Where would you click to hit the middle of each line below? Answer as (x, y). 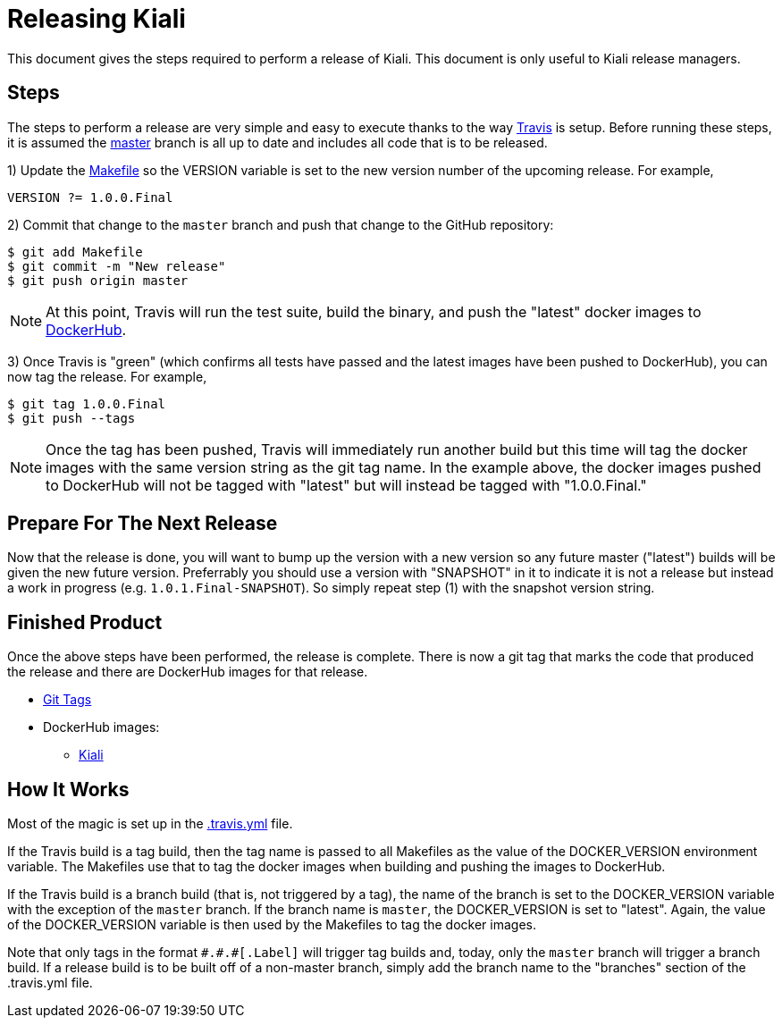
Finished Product (85, 622)
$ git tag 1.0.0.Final (87, 403)
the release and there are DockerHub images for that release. (188, 672)
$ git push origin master (98, 280)
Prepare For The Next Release (143, 524)
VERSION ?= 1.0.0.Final (90, 197)
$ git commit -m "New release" (117, 266)
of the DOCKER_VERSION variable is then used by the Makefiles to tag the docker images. (272, 925)
